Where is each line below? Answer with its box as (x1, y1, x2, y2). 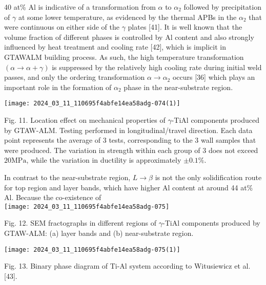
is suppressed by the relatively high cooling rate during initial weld (52, 61, 262, 72)
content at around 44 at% (172, 182, 253, 192)
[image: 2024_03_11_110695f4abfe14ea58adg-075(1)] (4, 246, 180, 253)
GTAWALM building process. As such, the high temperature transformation (4, 51, 244, 62)
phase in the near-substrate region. (124, 81, 233, 92)
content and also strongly (175, 31, 254, 42)
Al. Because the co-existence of (4, 192, 101, 203)
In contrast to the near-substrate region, (4, 171, 131, 182)
